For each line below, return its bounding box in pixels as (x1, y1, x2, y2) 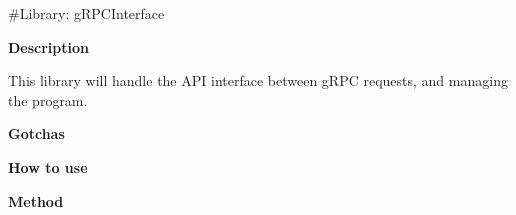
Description (8, 36, 90, 57)
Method (8, 190, 64, 211)
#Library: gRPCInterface (8, 3, 165, 23)
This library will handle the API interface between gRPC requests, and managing (8, 70, 508, 91)
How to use (8, 156, 88, 177)
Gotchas (8, 123, 65, 144)
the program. (8, 89, 88, 110)
